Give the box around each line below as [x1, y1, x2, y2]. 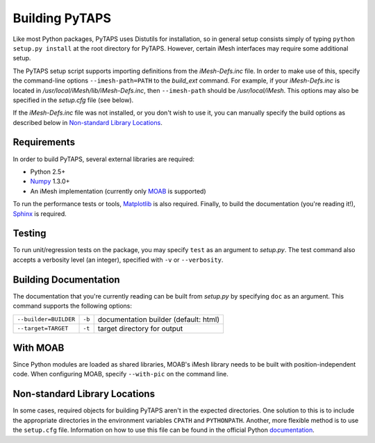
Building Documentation [12, 274, 121, 285]
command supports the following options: [12, 302, 132, 310]
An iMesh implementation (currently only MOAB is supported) [30, 187, 206, 195]
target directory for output [97, 324, 183, 333]
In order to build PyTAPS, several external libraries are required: [12, 155, 194, 163]
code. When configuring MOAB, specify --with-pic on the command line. [12, 370, 229, 378]
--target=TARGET [17, 325, 69, 333]
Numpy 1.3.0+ [30, 177, 70, 185]
